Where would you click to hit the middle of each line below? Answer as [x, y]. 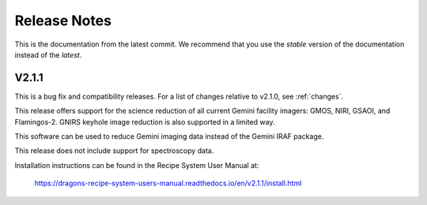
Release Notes [63, 20]
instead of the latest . [48, 54]
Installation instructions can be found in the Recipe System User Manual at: [137, 165]
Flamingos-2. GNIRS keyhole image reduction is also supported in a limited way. [145, 121]
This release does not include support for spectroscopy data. [114, 151]
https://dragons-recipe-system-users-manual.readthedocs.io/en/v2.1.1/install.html [168, 183]
